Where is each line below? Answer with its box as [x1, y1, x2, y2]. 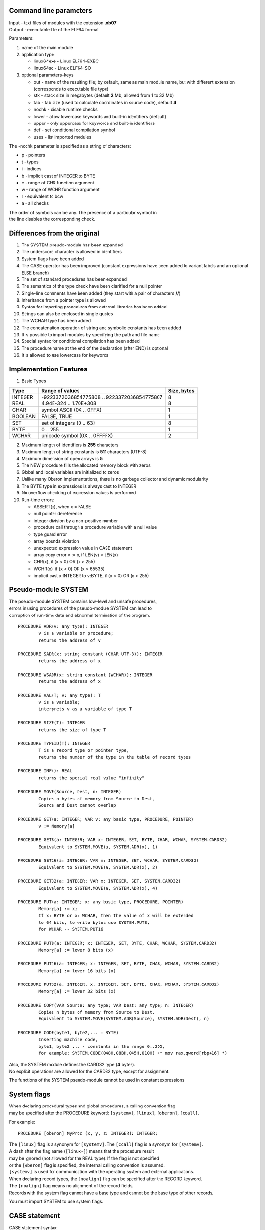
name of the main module [21, 44, 73, 50]
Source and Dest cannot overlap [38, 802, 116, 808]
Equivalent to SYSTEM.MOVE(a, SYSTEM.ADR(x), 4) [38, 885, 158, 891]
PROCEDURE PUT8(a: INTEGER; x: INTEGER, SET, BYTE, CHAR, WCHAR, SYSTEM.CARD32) [18, 940, 217, 946]
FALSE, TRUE [41, 413, 72, 420]
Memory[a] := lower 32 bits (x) [38, 988, 116, 994]
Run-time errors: [21, 497, 55, 503]
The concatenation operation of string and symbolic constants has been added [21, 325, 182, 331]
